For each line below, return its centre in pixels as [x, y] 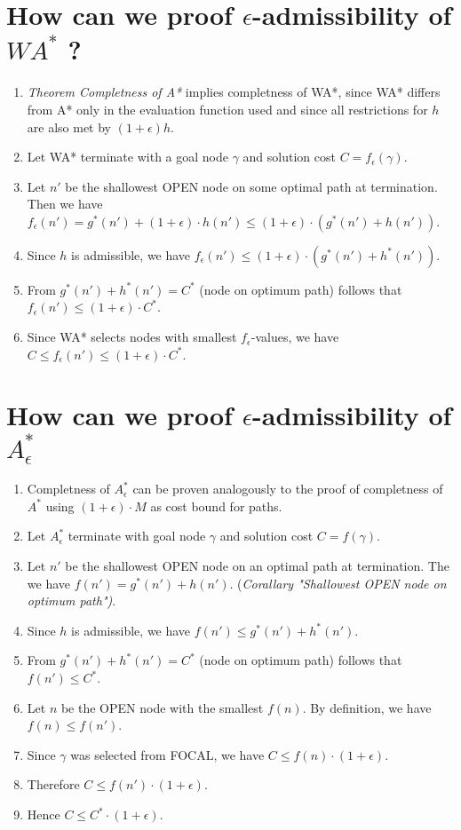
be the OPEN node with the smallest [162, 707]
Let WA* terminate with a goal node [127, 157]
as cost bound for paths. [216, 506]
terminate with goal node [137, 536]
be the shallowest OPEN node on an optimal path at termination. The [257, 566]
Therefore [53, 784]
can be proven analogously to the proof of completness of [288, 489]
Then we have [65, 204]
